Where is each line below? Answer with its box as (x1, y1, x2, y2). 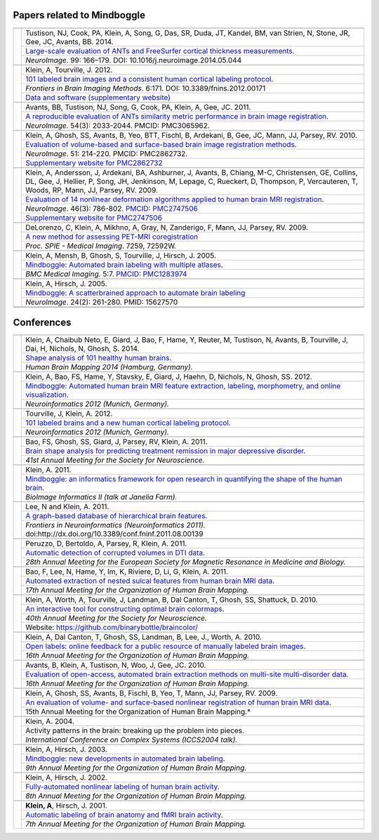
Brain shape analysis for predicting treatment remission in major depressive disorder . (25, 446, 306, 456)
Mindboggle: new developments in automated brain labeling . (25, 754, 225, 763)
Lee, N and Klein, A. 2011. (25, 502, 109, 512)
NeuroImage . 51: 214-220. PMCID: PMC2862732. (25, 148, 188, 158)
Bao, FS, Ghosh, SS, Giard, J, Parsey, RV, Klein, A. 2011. (25, 437, 208, 447)
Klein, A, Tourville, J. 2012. (25, 65, 113, 74)
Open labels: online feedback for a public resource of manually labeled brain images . (25, 641, 306, 651)
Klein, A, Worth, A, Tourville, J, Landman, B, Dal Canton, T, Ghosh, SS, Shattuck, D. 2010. (25, 595, 319, 605)
